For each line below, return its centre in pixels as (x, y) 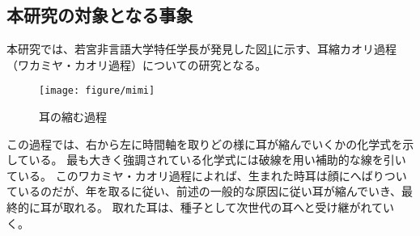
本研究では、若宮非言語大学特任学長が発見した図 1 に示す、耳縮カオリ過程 (202, 49)
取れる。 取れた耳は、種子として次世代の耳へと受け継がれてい (229, 207)
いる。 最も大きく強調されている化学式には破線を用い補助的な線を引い (217, 160)
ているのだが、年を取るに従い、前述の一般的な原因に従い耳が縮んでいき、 (204, 191)
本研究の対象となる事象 (100, 15)
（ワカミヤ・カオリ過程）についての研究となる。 (137, 64)
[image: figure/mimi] (97, 91)
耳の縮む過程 (73, 117)
